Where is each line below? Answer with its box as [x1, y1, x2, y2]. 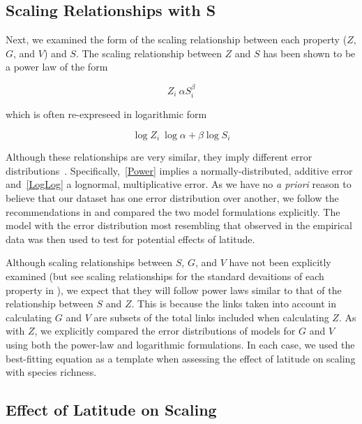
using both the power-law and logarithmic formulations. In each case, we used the [6, 337, 355, 351]
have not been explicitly [229, 255, 331, 270]
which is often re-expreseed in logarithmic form [6, 107, 207, 122]
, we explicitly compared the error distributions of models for [34, 323, 296, 338]
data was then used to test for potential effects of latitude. [6, 231, 255, 246]
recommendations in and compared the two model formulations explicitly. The [6, 204, 340, 219]
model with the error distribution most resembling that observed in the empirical [6, 218, 352, 233]
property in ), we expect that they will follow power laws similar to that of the [6, 282, 342, 297]
